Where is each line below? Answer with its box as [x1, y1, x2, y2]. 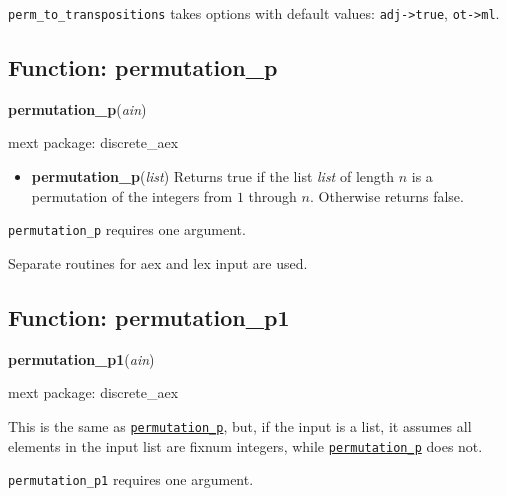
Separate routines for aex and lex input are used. [8, 252, 308, 273]
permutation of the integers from [31, 185, 233, 206]
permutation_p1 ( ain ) [8, 348, 155, 369]
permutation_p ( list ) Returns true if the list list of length [31, 166, 395, 187]
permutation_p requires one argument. [8, 219, 246, 240]
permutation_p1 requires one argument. [8, 469, 254, 490]
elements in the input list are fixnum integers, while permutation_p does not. [8, 435, 483, 456]
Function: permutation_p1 [8, 301, 290, 332]
